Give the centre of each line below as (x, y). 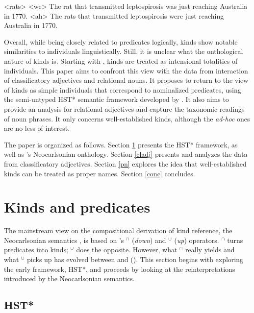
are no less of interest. (37, 128)
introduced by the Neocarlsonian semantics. (69, 278)
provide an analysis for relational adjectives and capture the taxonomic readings (124, 108)
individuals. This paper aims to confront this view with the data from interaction (126, 70)
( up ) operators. (197, 240)
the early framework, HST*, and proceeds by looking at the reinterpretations (120, 269)
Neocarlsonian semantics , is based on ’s (64, 240)
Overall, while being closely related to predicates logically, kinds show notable (121, 41)
